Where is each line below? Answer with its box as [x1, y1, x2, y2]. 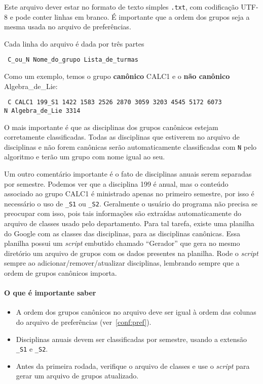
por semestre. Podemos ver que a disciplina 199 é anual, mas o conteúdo [4, 178, 229, 189]
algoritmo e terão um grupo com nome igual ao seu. [4, 151, 165, 162]
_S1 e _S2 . [16, 344, 48, 354]
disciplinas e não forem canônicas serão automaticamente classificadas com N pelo [4, 141, 257, 152]
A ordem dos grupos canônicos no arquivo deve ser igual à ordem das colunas [16, 307, 256, 317]
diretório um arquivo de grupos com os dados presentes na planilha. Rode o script [4, 247, 258, 258]
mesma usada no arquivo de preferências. [4, 21, 131, 32]
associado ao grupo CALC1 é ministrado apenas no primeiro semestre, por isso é [4, 188, 254, 199]
